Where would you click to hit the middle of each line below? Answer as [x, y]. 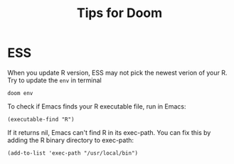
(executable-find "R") [41, 119]
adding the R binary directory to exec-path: [70, 140]
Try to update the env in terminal [54, 80]
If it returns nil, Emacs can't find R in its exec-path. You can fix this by [109, 132]
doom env [20, 93]
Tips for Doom [119, 13]
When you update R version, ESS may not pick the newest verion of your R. [117, 72]
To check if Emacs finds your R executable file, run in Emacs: [97, 106]
